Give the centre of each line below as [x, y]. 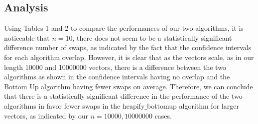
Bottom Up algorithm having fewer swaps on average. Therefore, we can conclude [129, 86]
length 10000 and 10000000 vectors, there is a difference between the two [115, 67]
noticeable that [27, 37]
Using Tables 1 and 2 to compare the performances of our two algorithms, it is [124, 28]
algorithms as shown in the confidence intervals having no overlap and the [117, 77]
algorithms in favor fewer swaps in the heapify [74, 105]
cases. [163, 115]
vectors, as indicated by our [46, 115]
